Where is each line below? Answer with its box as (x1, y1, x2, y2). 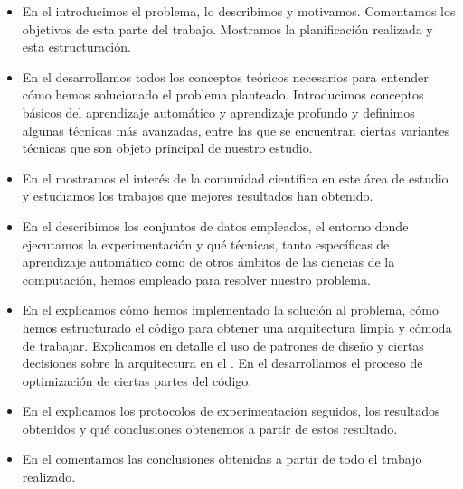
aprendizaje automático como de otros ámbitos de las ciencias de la (22, 252, 395, 271)
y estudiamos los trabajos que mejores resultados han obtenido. (22, 186, 373, 205)
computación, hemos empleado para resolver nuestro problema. (22, 269, 371, 288)
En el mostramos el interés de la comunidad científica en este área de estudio (22, 168, 449, 187)
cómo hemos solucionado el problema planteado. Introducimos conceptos (22, 85, 424, 104)
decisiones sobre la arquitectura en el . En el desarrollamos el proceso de (22, 353, 423, 372)
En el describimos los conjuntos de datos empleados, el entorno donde (22, 216, 409, 235)
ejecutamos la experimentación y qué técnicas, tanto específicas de (22, 234, 390, 253)
